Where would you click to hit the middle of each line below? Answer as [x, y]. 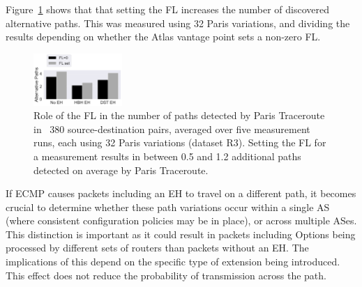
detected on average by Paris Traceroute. [121, 170]
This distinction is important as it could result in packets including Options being [181, 234]
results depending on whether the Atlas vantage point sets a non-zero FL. [163, 37]
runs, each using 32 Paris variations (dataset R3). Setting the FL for [180, 142]
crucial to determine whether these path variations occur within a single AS [168, 207]
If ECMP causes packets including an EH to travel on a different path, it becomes [181, 193]
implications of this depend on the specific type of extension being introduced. [173, 262]
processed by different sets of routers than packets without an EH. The [157, 248]
